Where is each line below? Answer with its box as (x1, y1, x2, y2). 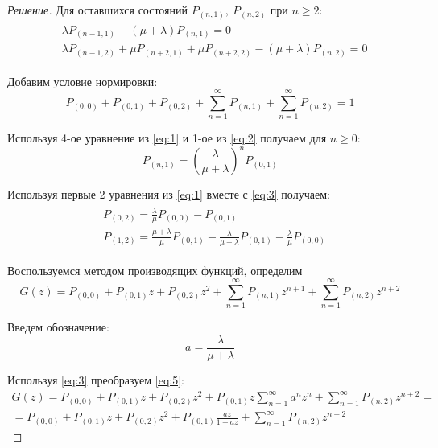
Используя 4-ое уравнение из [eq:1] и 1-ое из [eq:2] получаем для (7, 129, 327, 146)
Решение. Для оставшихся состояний (7, 2, 188, 18)
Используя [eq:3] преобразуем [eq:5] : (7, 372, 184, 388)
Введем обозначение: (7, 319, 109, 335)
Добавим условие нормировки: (7, 72, 158, 89)
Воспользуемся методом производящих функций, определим (7, 261, 303, 278)
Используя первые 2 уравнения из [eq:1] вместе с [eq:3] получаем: (7, 186, 330, 203)
